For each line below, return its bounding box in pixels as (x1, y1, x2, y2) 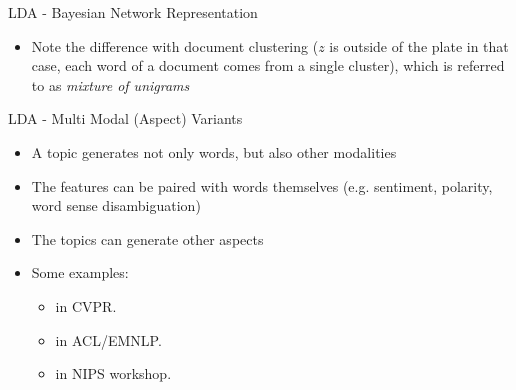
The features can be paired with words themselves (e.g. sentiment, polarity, (31, 175, 493, 196)
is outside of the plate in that (329, 35, 509, 56)
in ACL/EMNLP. (55, 329, 162, 350)
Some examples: (31, 262, 129, 283)
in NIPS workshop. (55, 363, 172, 384)
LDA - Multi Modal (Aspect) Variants (8, 108, 243, 129)
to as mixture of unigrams (31, 74, 190, 95)
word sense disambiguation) (31, 195, 201, 216)
